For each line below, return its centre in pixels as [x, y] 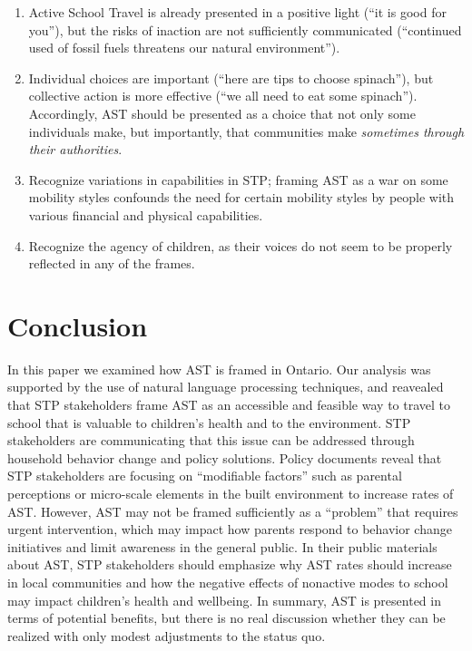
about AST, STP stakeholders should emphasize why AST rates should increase [230, 564]
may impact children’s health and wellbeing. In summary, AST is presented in [224, 600]
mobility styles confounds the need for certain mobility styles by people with [241, 197]
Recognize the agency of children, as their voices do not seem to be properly [241, 245]
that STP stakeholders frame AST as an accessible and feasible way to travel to [229, 405]
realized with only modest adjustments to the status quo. [167, 635]
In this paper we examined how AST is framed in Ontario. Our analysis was [219, 369]
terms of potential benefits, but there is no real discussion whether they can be [226, 618]
